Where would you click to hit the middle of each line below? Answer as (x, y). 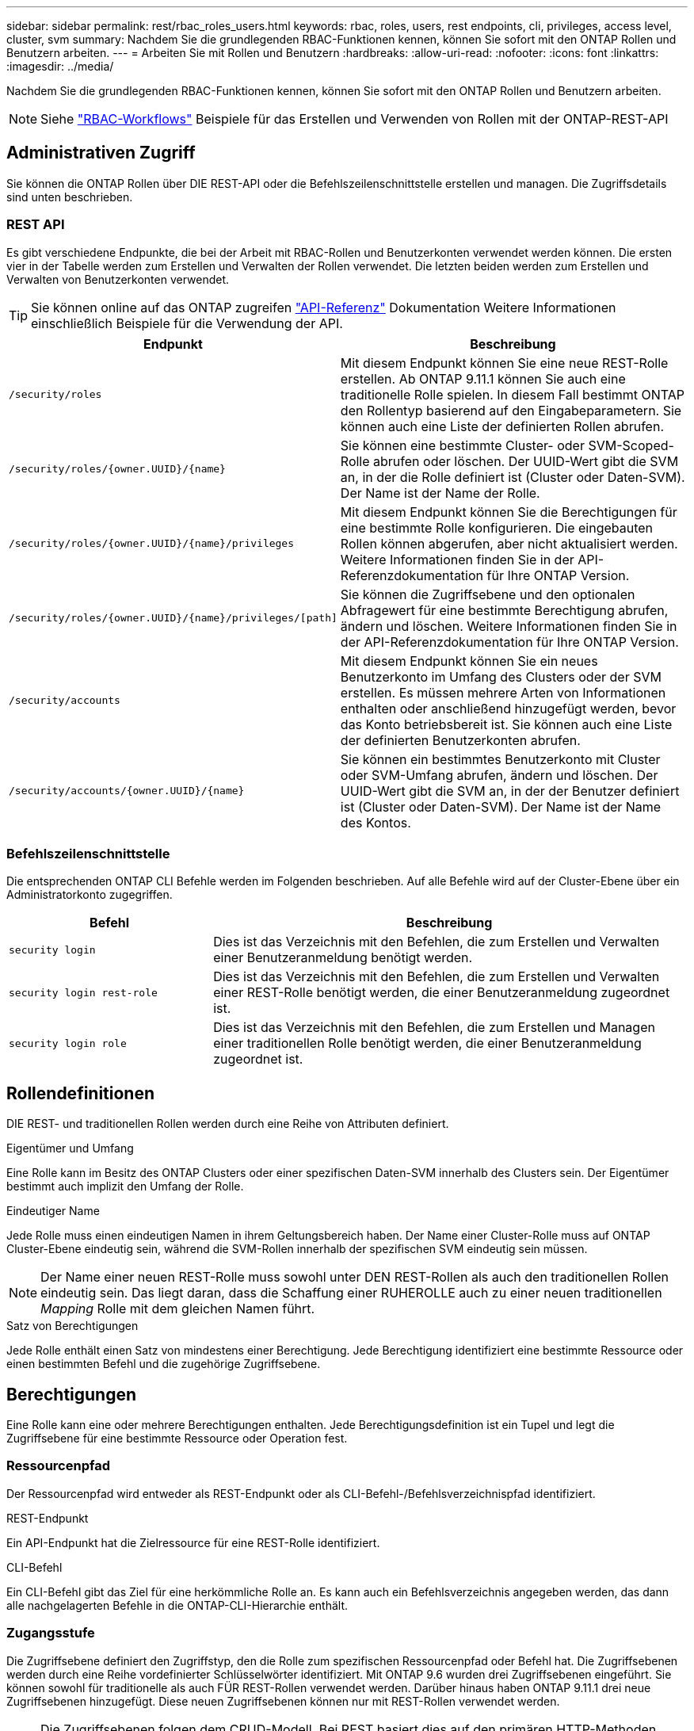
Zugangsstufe (51, 1633)
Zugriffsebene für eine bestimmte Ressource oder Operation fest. (177, 1439)
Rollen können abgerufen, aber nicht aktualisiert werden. (509, 543)
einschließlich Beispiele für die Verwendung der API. (187, 323)
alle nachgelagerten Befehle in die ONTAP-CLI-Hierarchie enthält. (177, 1605)
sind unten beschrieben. (70, 197)
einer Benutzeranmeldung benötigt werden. (343, 958)
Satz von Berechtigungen (72, 1326)
